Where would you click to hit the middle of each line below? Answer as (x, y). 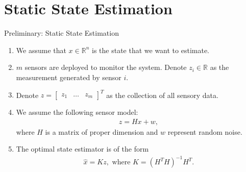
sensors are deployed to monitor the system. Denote (106, 67)
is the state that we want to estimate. (151, 50)
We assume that (41, 50)
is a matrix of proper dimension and (102, 131)
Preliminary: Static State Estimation (61, 33)
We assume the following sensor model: (77, 112)
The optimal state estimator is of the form (82, 149)
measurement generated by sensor (69, 77)
